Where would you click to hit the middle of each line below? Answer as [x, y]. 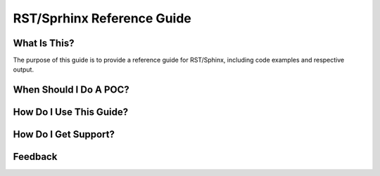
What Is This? [44, 43]
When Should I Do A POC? [71, 90]
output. [24, 69]
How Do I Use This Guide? [71, 112]
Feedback [35, 157]
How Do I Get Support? [64, 134]
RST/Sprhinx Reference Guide [102, 18]
